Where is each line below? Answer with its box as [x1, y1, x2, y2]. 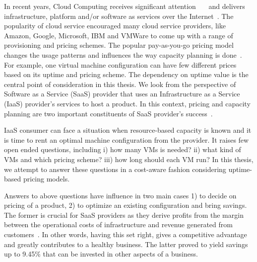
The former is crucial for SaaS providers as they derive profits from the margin [4, 209, 244, 220]
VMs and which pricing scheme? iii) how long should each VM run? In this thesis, [4, 154, 254, 164]
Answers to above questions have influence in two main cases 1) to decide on [4, 190, 237, 200]
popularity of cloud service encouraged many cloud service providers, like [4, 20, 226, 31]
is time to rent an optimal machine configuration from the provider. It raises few [4, 134, 249, 145]
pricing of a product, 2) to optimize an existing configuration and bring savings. [4, 200, 247, 210]
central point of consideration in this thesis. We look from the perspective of [4, 79, 236, 89]
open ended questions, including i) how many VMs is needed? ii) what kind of [4, 144, 241, 155]
